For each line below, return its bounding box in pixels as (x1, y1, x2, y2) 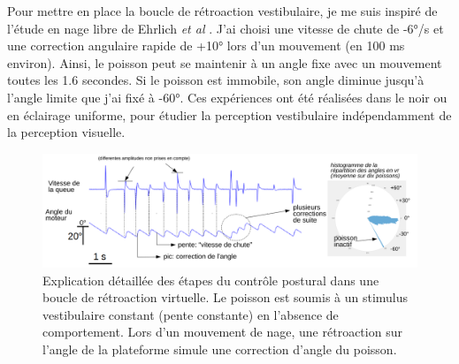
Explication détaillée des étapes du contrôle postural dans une (42, 270, 379, 289)
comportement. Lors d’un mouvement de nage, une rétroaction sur (42, 322, 402, 341)
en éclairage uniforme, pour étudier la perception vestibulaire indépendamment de (7, 105, 452, 124)
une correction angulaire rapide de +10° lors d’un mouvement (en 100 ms (7, 36, 405, 55)
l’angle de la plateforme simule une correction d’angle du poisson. (42, 339, 397, 358)
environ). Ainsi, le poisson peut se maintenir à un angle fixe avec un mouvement (7, 53, 442, 72)
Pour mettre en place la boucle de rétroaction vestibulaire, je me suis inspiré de (7, 2, 438, 19)
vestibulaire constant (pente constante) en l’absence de (42, 305, 339, 323)
